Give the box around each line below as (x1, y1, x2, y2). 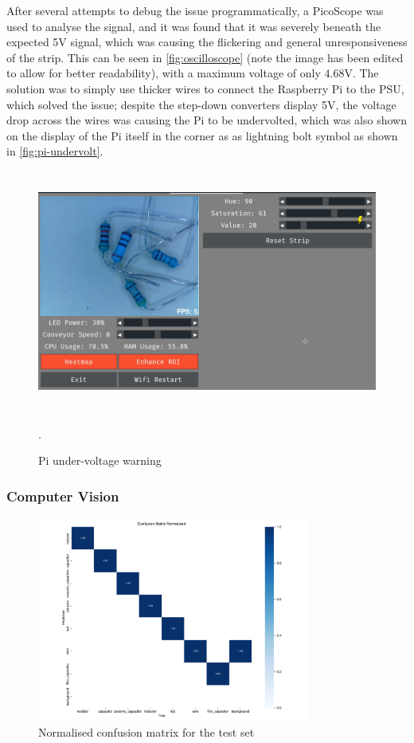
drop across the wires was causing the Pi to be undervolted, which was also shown (6, 112, 407, 128)
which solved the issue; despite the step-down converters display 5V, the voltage (6, 96, 396, 112)
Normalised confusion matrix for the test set (38, 724, 255, 741)
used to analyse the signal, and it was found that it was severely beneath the (6, 18, 381, 34)
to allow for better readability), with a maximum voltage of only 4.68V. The (6, 65, 379, 81)
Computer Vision (6, 486, 119, 505)
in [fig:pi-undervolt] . (6, 143, 103, 159)
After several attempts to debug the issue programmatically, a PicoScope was (6, 2, 384, 18)
